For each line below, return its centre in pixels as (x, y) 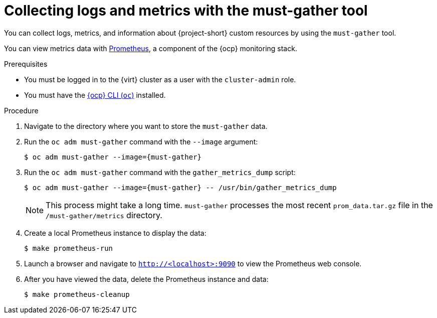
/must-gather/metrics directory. (104, 215)
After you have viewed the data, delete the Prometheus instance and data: (146, 279)
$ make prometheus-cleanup (77, 294)
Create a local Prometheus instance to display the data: (115, 233)
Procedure (21, 110)
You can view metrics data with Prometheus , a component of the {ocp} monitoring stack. (151, 48)
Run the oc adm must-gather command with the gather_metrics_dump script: (160, 172)
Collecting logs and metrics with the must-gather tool (186, 11)
